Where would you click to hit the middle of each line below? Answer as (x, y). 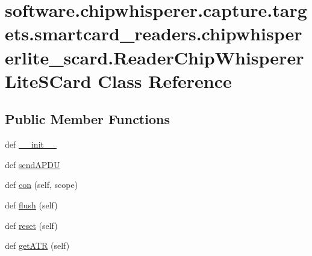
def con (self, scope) (42, 185)
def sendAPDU (33, 164)
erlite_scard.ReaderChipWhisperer (154, 57)
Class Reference (165, 80)
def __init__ (31, 144)
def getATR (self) (37, 245)
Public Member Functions (87, 119)
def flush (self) (31, 204)
